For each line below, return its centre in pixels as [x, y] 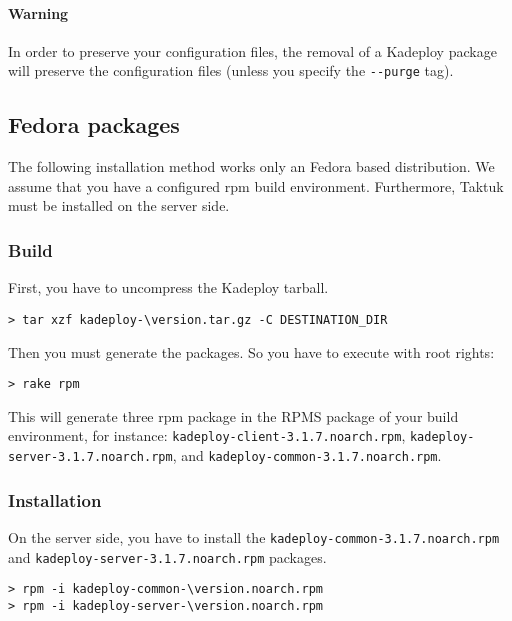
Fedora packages [94, 124]
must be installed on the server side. [119, 205]
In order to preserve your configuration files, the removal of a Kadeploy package [252, 50]
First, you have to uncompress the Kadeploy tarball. [168, 287]
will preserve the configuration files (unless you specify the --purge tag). [231, 70]
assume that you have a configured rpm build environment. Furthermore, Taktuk [256, 185]
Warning [38, 12]
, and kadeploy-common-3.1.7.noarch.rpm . [307, 455]
